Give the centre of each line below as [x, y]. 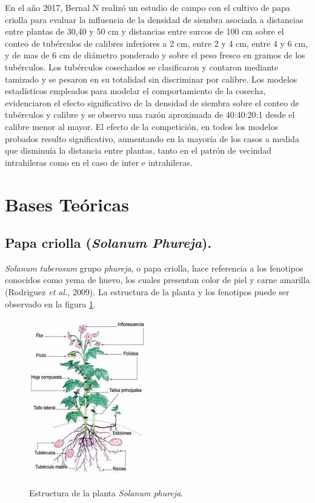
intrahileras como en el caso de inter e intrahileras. [99, 162]
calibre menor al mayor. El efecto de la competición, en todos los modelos [142, 126]
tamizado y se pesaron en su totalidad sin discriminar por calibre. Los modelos [151, 79]
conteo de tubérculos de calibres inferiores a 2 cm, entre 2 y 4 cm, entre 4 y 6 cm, [157, 43]
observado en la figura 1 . [50, 303]
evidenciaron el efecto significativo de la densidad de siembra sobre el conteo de [152, 102]
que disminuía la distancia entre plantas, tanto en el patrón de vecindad [138, 150]
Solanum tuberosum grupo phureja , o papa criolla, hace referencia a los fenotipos [154, 268]
